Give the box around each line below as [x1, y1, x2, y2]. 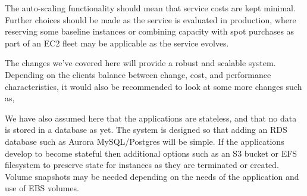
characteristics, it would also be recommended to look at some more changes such [5, 80, 302, 92]
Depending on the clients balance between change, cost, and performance [5, 68, 271, 80]
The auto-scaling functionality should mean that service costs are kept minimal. [5, 2, 296, 14]
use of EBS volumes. [5, 182, 79, 194]
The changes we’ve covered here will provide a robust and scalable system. [5, 57, 276, 69]
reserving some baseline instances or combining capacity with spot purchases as [5, 25, 295, 38]
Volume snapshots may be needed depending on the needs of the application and [5, 170, 299, 182]
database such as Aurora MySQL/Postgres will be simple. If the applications [5, 135, 284, 147]
